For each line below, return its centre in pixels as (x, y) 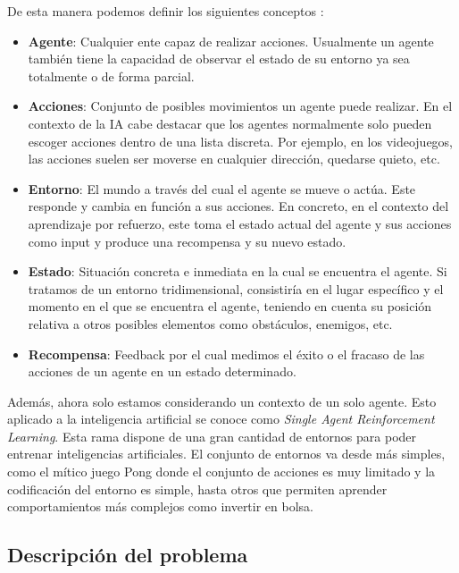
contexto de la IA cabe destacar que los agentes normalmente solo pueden (230, 123)
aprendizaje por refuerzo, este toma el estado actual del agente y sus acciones (240, 223)
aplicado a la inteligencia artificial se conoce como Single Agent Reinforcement (221, 419)
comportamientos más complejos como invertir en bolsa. (160, 506)
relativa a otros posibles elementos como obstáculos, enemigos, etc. (210, 323)
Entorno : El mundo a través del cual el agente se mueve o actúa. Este (222, 188)
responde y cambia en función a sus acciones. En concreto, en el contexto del (238, 206)
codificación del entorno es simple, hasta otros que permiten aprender (197, 489)
